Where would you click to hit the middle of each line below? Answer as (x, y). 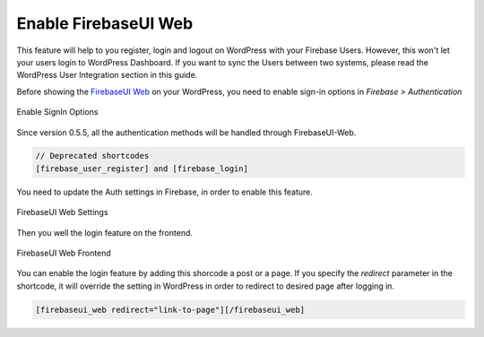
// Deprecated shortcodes (92, 156)
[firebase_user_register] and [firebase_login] (142, 168)
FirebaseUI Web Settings (62, 212)
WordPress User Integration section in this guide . (107, 75)
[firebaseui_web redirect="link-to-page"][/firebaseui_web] (170, 310)
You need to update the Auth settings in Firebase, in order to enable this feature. (164, 192)
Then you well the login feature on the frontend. (104, 232)
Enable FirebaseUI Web (105, 23)
